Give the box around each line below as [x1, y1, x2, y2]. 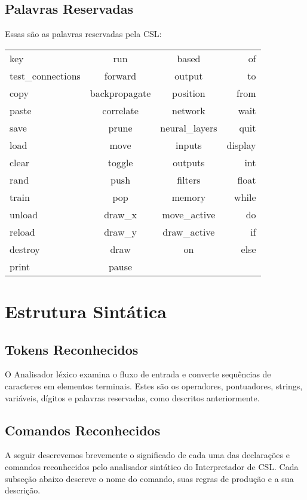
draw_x [104, 207, 137, 221]
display [226, 138, 256, 152]
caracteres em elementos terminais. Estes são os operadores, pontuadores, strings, [5, 379, 303, 392]
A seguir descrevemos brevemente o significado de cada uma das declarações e [5, 449, 290, 461]
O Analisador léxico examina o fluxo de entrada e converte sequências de [5, 368, 271, 380]
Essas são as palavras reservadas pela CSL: [5, 28, 162, 40]
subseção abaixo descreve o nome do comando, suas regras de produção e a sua [5, 472, 294, 484]
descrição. [5, 484, 41, 496]
